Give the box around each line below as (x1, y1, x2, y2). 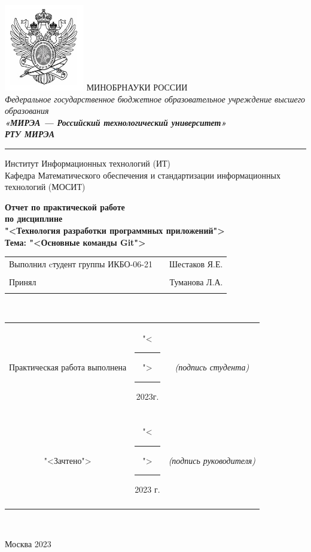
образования (5, 104, 49, 117)
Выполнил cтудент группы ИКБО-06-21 (9, 257, 153, 270)
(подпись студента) (175, 361, 249, 373)
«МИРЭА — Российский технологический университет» (5, 116, 227, 128)
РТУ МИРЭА (5, 128, 54, 140)
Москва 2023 (5, 538, 51, 550)
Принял (9, 275, 36, 288)
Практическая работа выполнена (9, 361, 127, 373)
